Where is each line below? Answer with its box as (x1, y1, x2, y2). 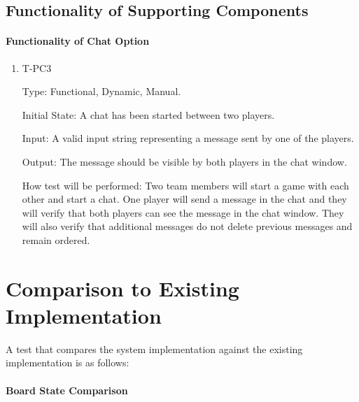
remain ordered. (22, 232, 90, 247)
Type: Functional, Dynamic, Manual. (22, 84, 181, 99)
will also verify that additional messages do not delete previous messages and (22, 219, 353, 234)
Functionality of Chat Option (6, 34, 150, 48)
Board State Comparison (6, 382, 128, 397)
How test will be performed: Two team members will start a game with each (22, 178, 349, 192)
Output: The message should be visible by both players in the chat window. (22, 154, 347, 168)
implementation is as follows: (6, 355, 129, 370)
